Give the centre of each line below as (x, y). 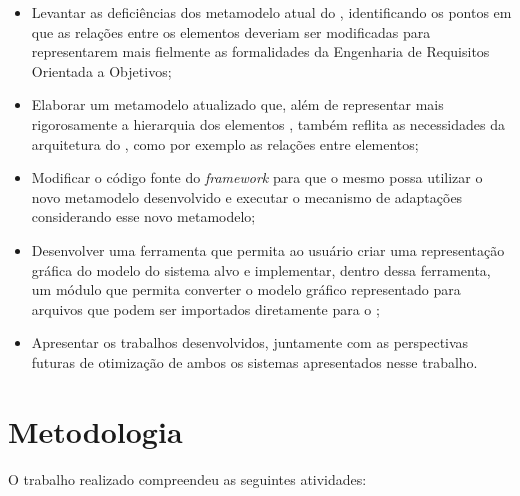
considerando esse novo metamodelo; (143, 216)
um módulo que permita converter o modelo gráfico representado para (246, 289)
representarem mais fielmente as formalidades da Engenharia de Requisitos (260, 51)
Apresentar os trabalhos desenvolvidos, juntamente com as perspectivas (250, 342)
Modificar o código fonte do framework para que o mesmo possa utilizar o (257, 177)
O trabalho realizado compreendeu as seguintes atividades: (187, 478)
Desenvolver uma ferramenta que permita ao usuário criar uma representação (268, 249)
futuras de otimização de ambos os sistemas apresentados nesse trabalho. (254, 361)
